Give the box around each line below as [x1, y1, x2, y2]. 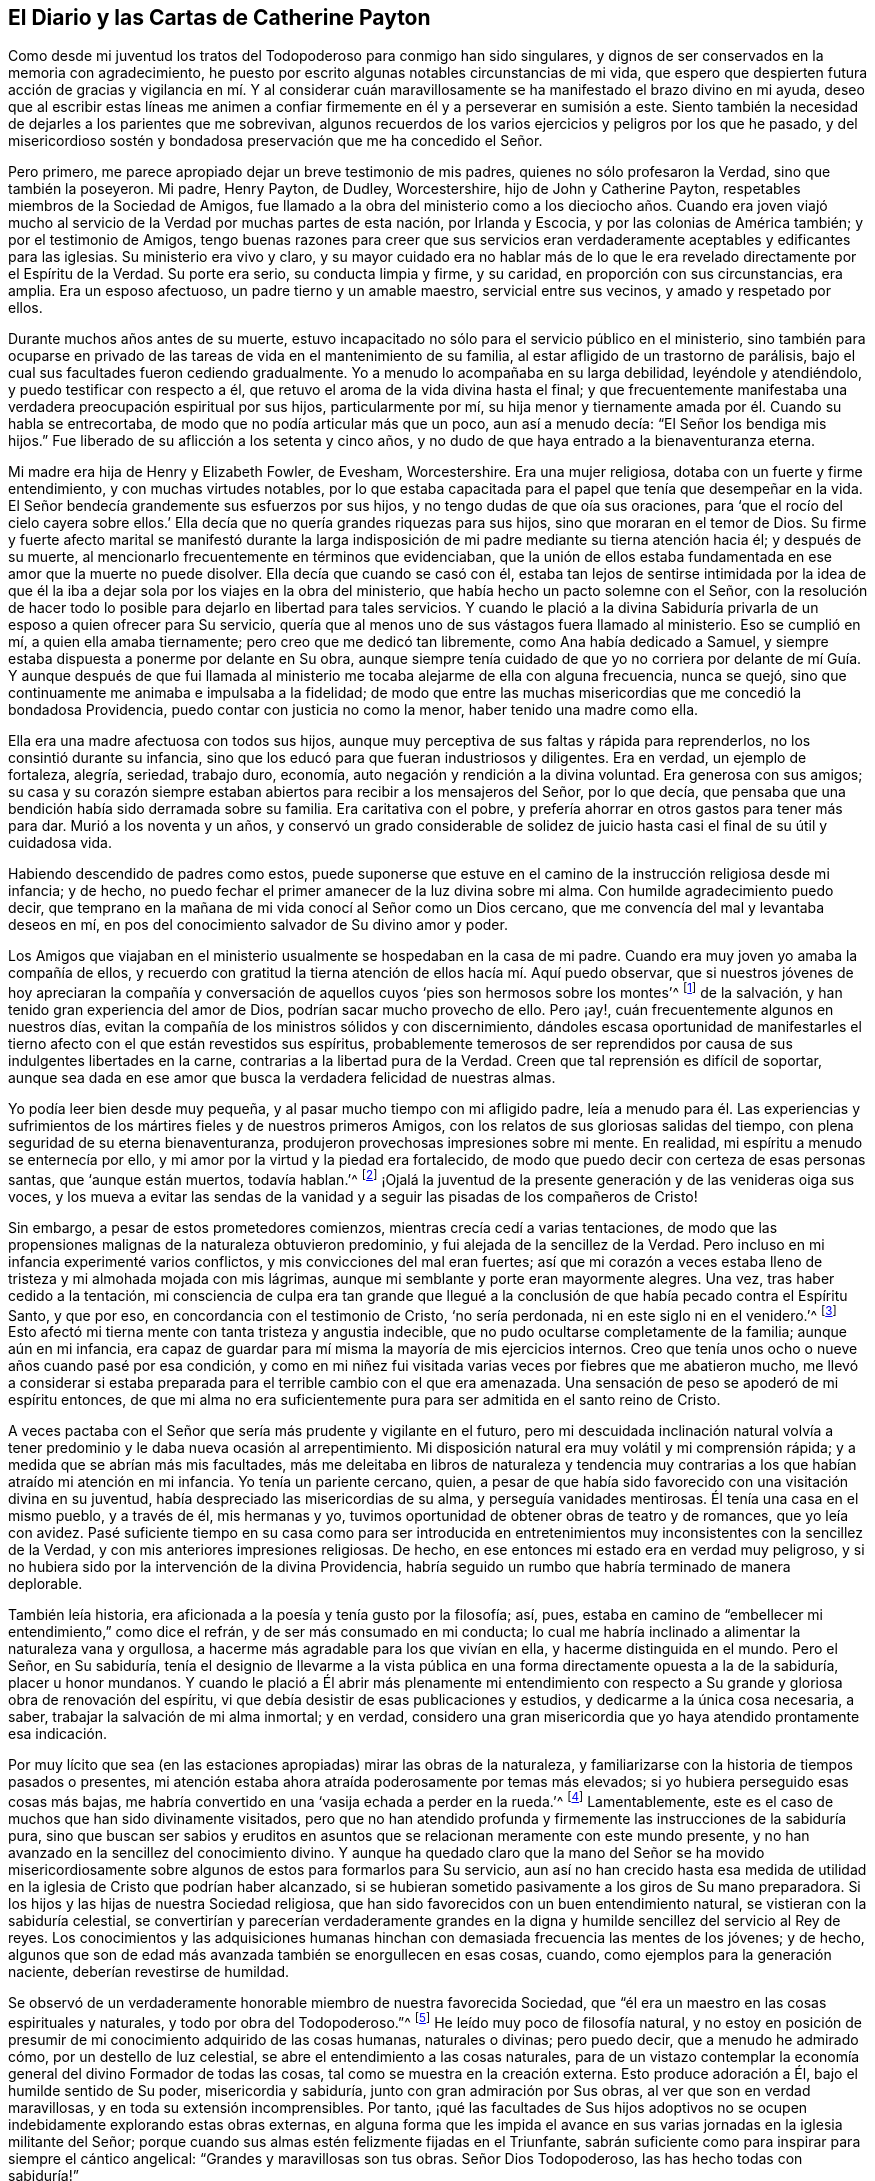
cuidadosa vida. [8, 834, 112, 852]
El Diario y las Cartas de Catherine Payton [8, 5, 431, 30]
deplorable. [8, 1575, 83, 1593]
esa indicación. [8, 1725, 108, 1743]
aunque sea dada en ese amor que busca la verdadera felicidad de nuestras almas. [8, 1069, 556, 1087]
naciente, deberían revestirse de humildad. [8, 1963, 289, 1981]
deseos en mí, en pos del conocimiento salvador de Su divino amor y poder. [8, 916, 508, 934]
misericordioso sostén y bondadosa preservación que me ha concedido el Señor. [8, 132, 543, 150]
